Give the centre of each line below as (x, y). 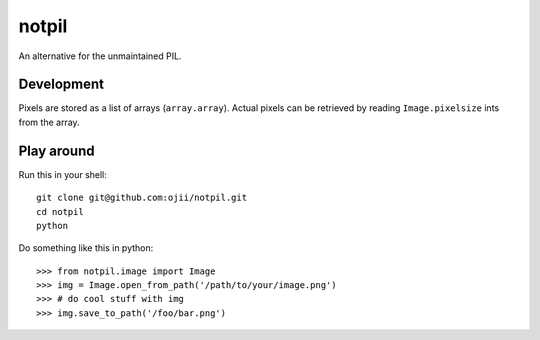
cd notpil (60, 211)
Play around (56, 150)
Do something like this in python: (86, 248)
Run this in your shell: (62, 174)
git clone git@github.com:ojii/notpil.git (142, 198)
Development (61, 84)
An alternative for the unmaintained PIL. (100, 56)
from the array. (49, 122)
